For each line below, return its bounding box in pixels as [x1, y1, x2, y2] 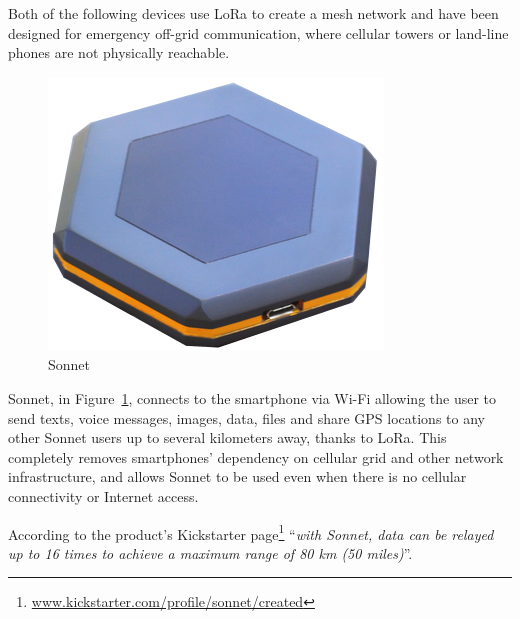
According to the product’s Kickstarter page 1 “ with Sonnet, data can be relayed [8, 520, 494, 544]
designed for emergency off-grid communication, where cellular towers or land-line [8, 22, 509, 43]
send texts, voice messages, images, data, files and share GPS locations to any [8, 407, 485, 428]
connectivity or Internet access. [8, 485, 199, 506]
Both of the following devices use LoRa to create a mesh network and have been [8, 3, 499, 23]
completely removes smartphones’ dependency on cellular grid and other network [8, 446, 504, 467]
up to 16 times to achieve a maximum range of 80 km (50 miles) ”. [8, 542, 413, 563]
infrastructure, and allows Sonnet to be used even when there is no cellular [8, 466, 467, 487]
